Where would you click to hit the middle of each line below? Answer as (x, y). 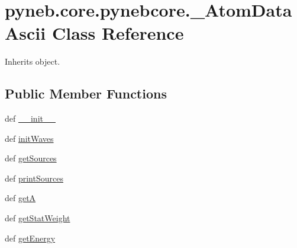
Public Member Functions (86, 93)
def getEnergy (30, 238)
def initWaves (29, 138)
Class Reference (118, 33)
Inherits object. (33, 61)
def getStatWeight (38, 218)
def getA (20, 198)
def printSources (34, 178)
